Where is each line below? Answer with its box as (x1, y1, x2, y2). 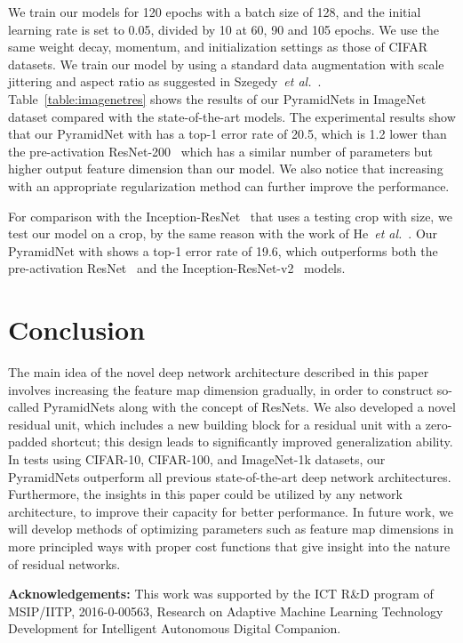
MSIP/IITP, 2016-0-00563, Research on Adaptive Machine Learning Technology (8, 601, 443, 620)
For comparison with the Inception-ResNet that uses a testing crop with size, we (8, 206, 452, 225)
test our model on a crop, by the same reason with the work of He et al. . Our (8, 224, 438, 243)
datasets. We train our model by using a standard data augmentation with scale (8, 54, 444, 73)
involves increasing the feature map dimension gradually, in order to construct (8, 380, 434, 398)
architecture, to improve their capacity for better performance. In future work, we (8, 502, 453, 520)
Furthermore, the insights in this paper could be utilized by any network (8, 485, 403, 503)
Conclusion (8, 311, 146, 348)
